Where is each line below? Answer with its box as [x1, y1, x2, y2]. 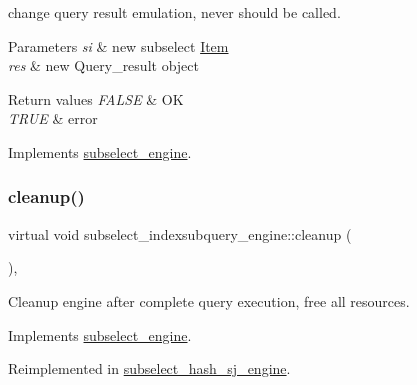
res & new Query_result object [8, 55, 199, 76]
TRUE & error [8, 108, 98, 129]
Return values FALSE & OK [8, 88, 184, 109]
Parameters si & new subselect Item [8, 35, 229, 56]
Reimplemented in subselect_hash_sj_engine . [8, 358, 291, 379]
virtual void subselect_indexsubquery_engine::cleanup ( [8, 223, 352, 244]
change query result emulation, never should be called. [8, 2, 341, 22]
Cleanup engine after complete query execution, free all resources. [8, 290, 410, 311]
